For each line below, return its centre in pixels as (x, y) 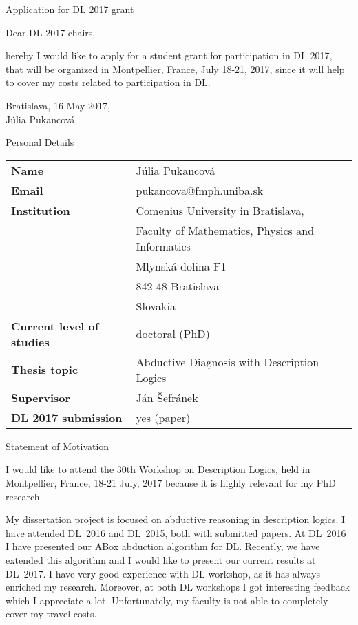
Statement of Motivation (57, 446)
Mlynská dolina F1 (181, 266)
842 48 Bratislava (178, 286)
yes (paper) (163, 417)
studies (30, 341)
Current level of (55, 326)
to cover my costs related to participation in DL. (108, 82)
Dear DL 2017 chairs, (51, 32)
